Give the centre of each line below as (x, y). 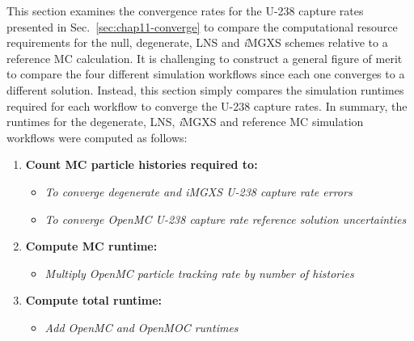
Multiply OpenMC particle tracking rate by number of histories (199, 273)
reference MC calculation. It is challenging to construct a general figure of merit (205, 58)
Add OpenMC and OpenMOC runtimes (142, 327)
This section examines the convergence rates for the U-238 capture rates (185, 11)
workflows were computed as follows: (97, 137)
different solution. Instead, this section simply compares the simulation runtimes (205, 89)
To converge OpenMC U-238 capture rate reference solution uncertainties (226, 219)
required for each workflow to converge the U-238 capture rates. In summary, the (207, 105)
